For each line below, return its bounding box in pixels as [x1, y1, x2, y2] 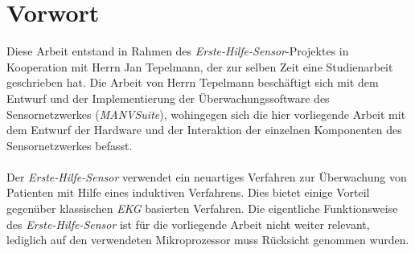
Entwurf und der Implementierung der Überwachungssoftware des [6, 89, 330, 106]
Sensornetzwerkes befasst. [6, 137, 133, 153]
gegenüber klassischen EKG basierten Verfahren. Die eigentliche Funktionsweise [6, 200, 398, 217]
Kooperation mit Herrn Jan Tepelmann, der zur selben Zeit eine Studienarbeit [6, 58, 393, 75]
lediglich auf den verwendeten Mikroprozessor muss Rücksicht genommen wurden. [6, 231, 409, 248]
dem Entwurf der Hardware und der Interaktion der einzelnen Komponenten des [6, 121, 402, 138]
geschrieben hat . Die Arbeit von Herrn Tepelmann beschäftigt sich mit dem [6, 74, 379, 91]
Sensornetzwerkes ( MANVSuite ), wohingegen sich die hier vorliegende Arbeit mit [6, 105, 406, 122]
